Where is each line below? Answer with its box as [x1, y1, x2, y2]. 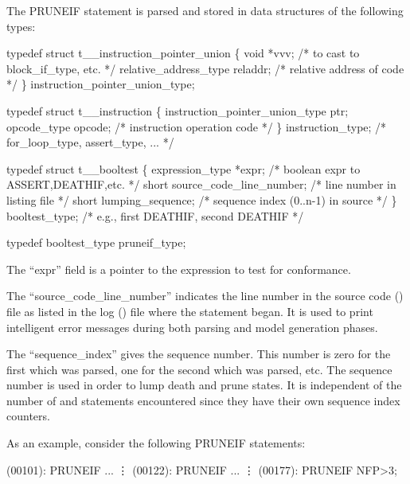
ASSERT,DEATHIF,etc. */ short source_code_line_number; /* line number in [6, 176, 396, 193]
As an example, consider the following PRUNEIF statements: [6, 435, 306, 451]
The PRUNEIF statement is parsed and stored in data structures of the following [6, 2, 404, 18]
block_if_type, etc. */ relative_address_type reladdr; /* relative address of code [6, 60, 404, 76]
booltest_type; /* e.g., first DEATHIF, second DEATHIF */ [6, 207, 304, 224]
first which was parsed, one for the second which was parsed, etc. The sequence [6, 361, 392, 377]
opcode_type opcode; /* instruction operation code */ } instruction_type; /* [6, 118, 387, 135]
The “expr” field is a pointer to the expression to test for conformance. [6, 260, 351, 277]
